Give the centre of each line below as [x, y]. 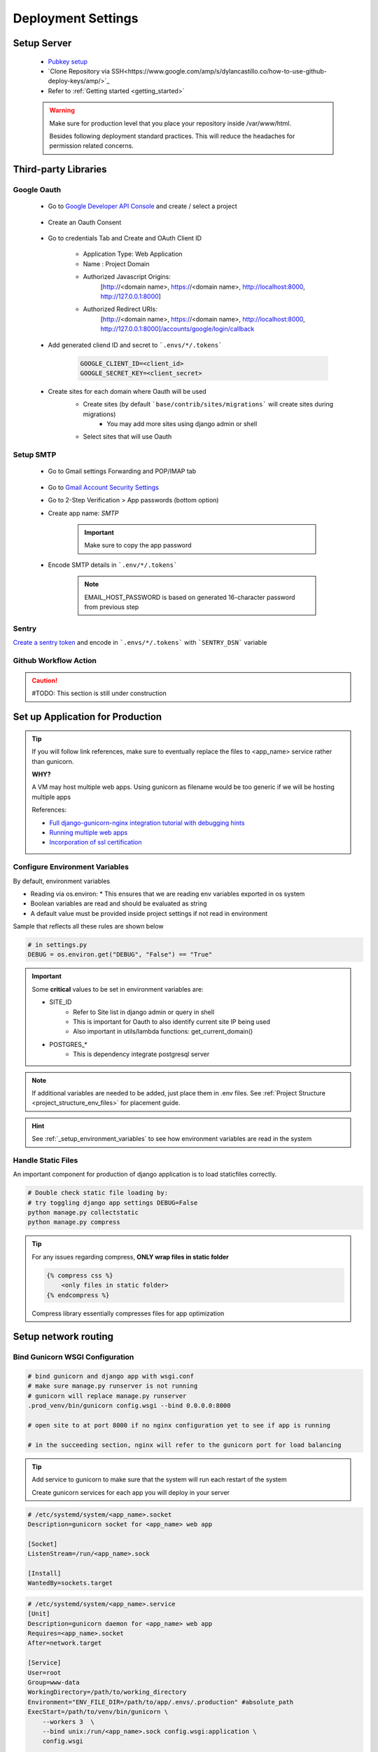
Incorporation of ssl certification [96, 842]
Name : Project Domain [116, 264]
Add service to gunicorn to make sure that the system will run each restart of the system [159, 1479]
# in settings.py [57, 945]
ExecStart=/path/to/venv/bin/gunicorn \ [98, 1712]
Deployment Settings [76, 18]
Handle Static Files [45, 1160]
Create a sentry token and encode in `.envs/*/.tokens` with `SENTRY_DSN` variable [140, 643]
